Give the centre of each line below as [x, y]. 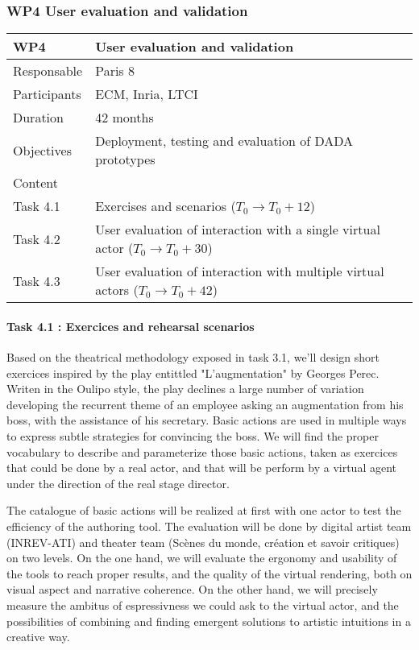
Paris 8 [115, 71]
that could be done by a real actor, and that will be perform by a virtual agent [202, 468]
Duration [38, 118]
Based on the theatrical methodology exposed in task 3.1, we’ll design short [193, 357]
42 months [124, 118]
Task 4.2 [37, 238]
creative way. [38, 637]
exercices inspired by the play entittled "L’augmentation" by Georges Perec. [193, 373]
